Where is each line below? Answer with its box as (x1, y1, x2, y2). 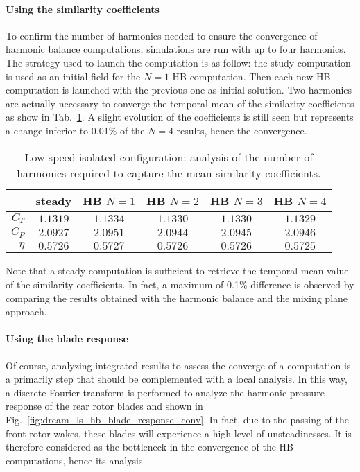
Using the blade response (6, 331, 128, 346)
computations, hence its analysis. (6, 453, 146, 467)
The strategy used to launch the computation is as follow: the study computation (6, 55, 351, 69)
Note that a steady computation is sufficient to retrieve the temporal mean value (6, 263, 349, 278)
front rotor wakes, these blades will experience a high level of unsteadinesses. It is (6, 426, 352, 440)
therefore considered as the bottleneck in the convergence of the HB (6, 439, 294, 454)
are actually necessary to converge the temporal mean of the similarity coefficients (6, 96, 354, 110)
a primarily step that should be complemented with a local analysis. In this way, (6, 372, 348, 386)
